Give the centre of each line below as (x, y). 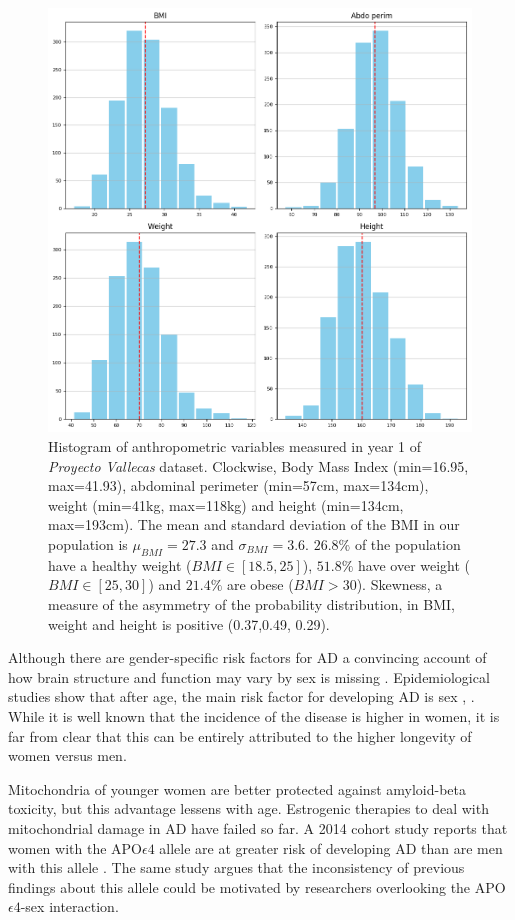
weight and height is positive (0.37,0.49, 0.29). (189, 623)
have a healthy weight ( (120, 564)
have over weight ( (414, 564)
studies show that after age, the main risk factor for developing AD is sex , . (241, 696)
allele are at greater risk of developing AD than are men (331, 847)
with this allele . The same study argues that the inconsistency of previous (236, 867)
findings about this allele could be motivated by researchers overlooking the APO (257, 886)
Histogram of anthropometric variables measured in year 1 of (235, 446)
